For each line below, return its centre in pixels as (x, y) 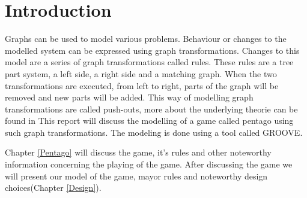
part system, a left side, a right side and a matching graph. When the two (141, 73)
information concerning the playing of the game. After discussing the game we (149, 164)
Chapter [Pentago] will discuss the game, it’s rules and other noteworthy (138, 152)
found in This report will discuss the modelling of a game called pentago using (149, 121)
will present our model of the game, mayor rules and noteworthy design (136, 176)
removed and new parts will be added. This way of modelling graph (129, 97)
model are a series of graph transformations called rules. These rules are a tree (149, 62)
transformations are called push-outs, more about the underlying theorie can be (151, 109)
